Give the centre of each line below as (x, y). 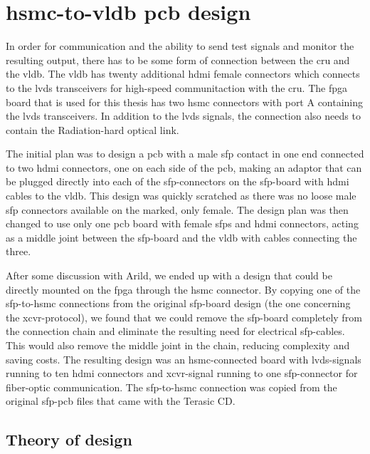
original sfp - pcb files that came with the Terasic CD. (121, 401)
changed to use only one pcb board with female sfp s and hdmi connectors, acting (182, 223)
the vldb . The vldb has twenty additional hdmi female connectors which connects (183, 74)
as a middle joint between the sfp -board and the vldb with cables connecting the (181, 237)
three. (18, 251)
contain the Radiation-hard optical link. (92, 129)
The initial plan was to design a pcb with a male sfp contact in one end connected (185, 154)
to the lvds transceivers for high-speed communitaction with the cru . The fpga (176, 87)
